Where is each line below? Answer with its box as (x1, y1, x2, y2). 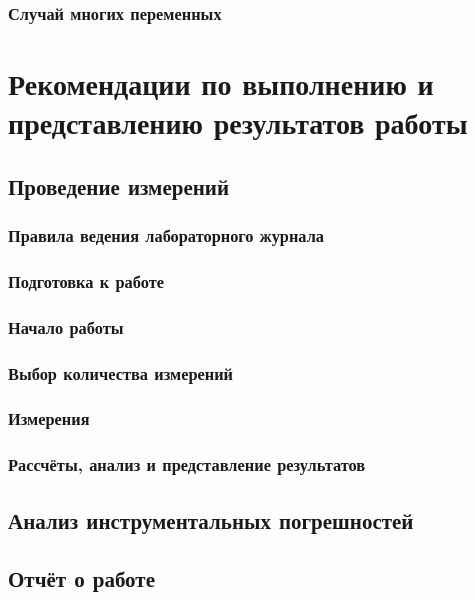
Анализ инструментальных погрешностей (8, 504, 414, 535)
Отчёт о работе (8, 563, 155, 594)
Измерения (8, 406, 90, 431)
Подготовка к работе (8, 268, 164, 293)
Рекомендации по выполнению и (8, 63, 434, 104)
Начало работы (8, 314, 124, 339)
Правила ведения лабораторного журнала (8, 223, 325, 248)
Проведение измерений (8, 170, 230, 201)
